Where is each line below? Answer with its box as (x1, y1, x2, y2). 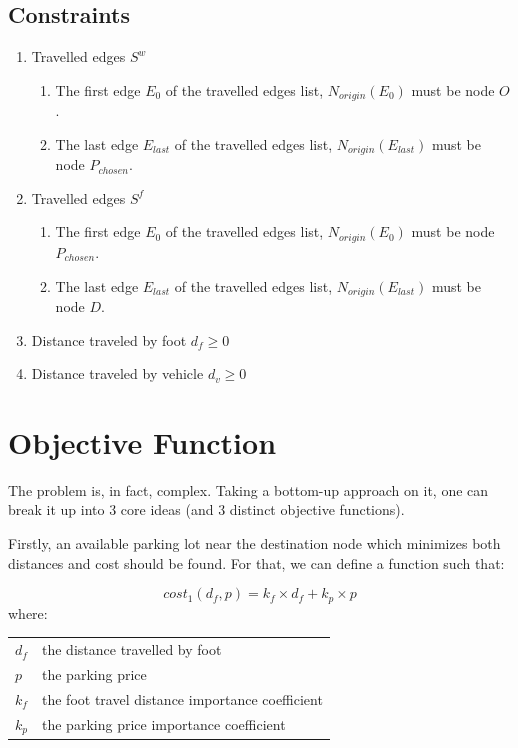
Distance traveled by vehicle (31, 363, 204, 384)
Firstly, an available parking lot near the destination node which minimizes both (8, 533, 501, 554)
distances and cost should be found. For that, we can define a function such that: (8, 552, 505, 573)
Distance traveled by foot (31, 329, 187, 350)
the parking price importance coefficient (42, 714, 286, 735)
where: (8, 602, 48, 623)
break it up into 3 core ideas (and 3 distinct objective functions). (8, 499, 405, 520)
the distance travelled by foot (42, 639, 222, 660)
